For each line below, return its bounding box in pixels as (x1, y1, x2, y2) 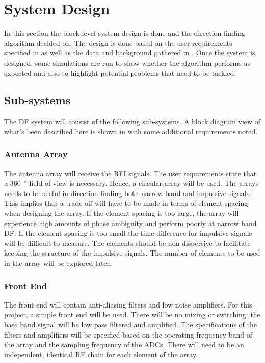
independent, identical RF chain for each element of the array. (4, 349, 198, 359)
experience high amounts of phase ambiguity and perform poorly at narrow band (4, 217, 257, 228)
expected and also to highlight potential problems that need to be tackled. (4, 67, 236, 78)
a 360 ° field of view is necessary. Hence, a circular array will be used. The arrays (4, 178, 258, 188)
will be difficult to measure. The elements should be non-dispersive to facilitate (4, 237, 251, 248)
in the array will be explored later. (4, 258, 112, 268)
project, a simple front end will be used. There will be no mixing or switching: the (4, 309, 260, 320)
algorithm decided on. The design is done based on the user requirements (4, 37, 232, 48)
